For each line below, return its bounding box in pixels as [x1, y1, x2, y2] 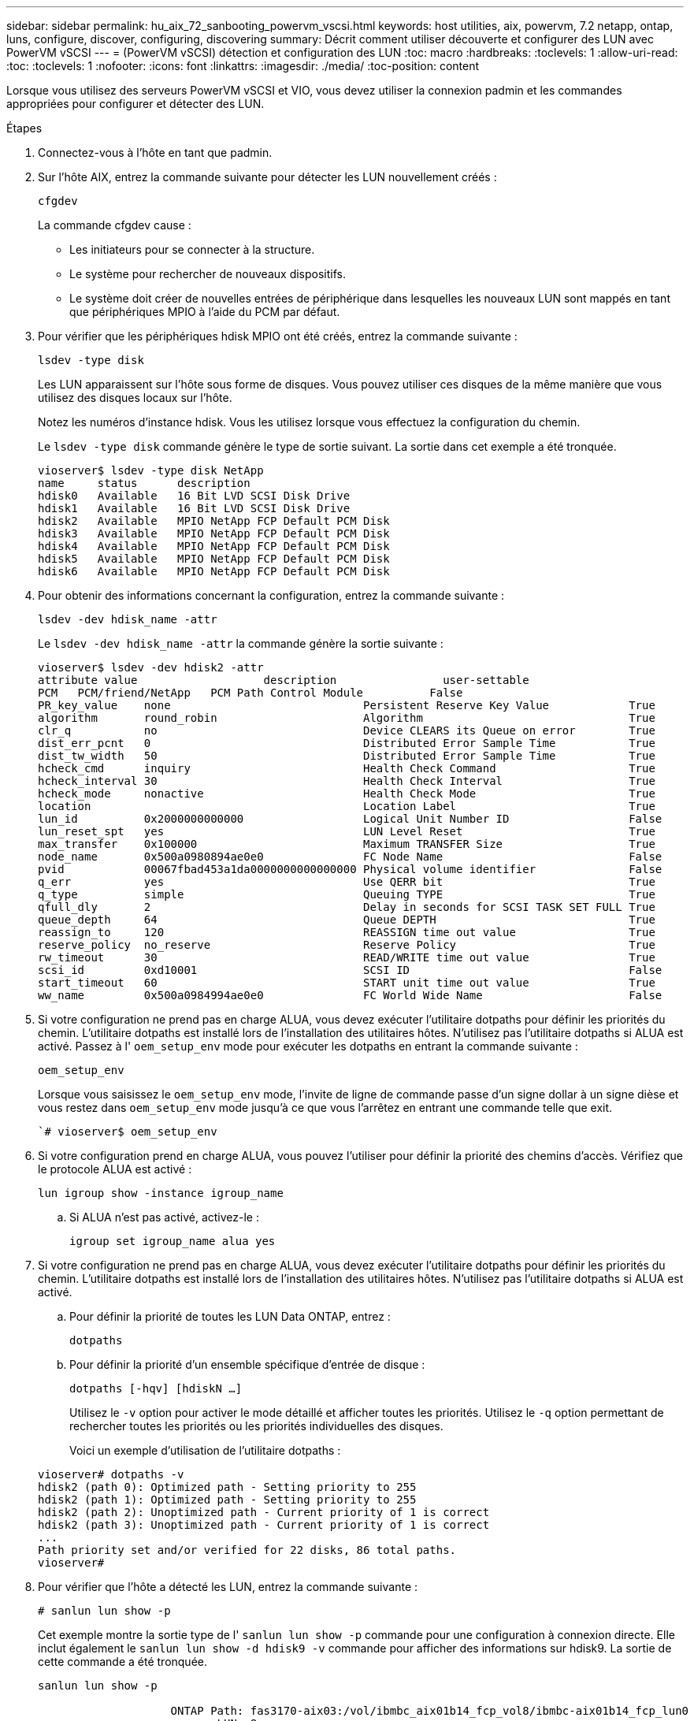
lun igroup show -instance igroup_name [38, 1187, 284, 1199]
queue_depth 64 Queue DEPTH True [38, 913, 655, 926]
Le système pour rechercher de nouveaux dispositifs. [69, 267, 346, 281]
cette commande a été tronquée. [38, 1655, 208, 1668]
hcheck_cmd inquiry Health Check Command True [38, 762, 655, 775]
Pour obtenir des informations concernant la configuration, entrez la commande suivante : [38, 589, 505, 602]
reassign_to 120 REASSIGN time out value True [38, 926, 655, 939]
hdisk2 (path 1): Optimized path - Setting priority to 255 [38, 1493, 417, 1506]
